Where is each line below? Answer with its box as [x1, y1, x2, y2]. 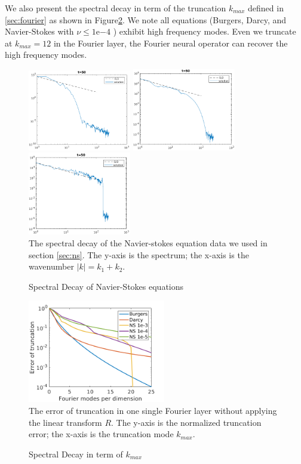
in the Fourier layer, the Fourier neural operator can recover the [53, 36, 288, 49]
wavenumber [29, 260, 74, 273]
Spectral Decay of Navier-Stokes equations [29, 280, 184, 292]
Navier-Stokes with [5, 25, 74, 38]
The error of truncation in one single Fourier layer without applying [29, 404, 277, 417]
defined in [248, 2, 284, 14]
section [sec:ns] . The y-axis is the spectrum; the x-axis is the [29, 248, 249, 261]
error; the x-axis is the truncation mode [29, 428, 174, 440]
